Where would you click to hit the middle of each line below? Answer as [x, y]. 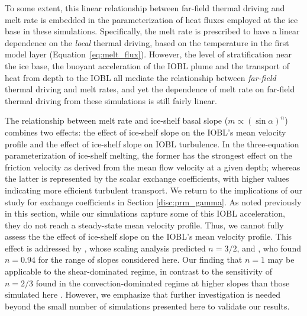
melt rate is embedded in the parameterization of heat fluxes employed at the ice [151, 19]
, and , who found [269, 248]
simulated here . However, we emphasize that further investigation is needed [143, 294]
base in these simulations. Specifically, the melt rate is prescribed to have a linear [152, 31]
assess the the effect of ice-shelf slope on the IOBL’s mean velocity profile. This [148, 236]
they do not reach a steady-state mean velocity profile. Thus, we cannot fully [144, 225]
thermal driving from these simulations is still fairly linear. [111, 100]
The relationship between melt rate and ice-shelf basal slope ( [117, 120]
